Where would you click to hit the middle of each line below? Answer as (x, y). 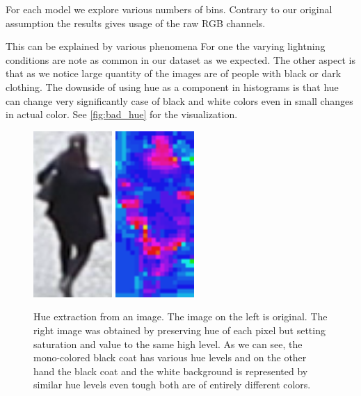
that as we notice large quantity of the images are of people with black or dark (174, 73)
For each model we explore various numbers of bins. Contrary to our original (169, 9)
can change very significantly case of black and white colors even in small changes (179, 100)
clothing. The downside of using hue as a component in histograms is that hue (172, 86)
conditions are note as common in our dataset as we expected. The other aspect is (180, 59)
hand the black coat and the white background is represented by (171, 371)
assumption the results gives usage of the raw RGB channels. (136, 23)
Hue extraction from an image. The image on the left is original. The (180, 316)
